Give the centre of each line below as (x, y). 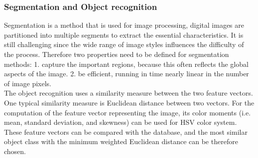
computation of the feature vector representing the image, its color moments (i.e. (128, 112)
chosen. (15, 151)
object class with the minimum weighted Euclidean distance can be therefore (121, 141)
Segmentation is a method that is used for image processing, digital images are (124, 25)
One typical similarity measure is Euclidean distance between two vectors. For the (129, 102)
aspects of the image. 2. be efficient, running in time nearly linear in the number (127, 74)
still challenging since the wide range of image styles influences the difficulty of (124, 44)
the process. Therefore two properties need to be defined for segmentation (117, 54)
